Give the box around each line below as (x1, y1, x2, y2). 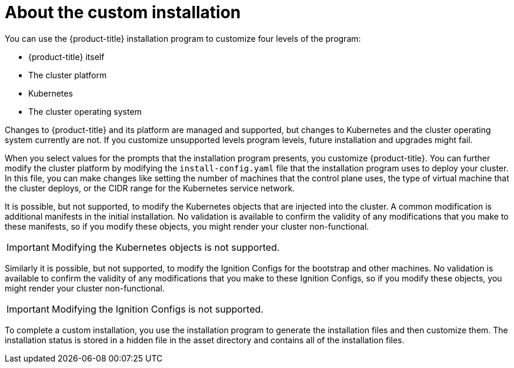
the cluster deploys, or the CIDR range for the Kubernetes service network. (5, 183, 295, 193)
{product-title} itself (28, 51, 105, 62)
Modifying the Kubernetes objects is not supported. (51, 241, 280, 253)
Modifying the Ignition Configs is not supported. (51, 303, 263, 315)
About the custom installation (5, 2, 241, 22)
